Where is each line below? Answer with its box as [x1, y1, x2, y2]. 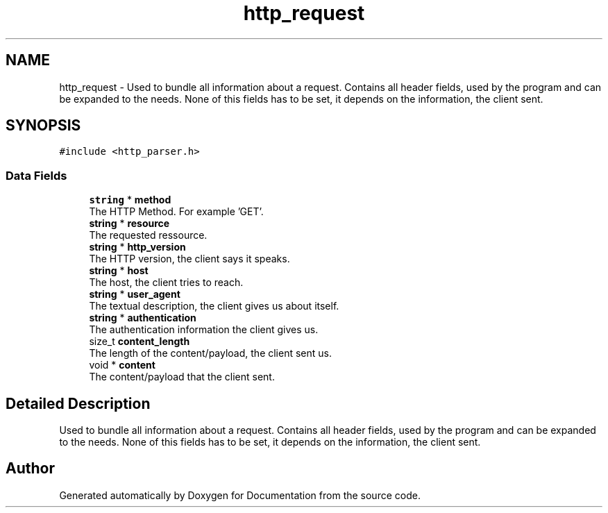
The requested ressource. [89, 229, 208, 242]
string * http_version [89, 241, 186, 253]
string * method [89, 194, 171, 206]
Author [6, 460, 55, 478]
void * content [89, 359, 155, 371]
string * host [89, 264, 149, 277]
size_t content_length [89, 335, 190, 348]
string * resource [89, 217, 170, 230]
